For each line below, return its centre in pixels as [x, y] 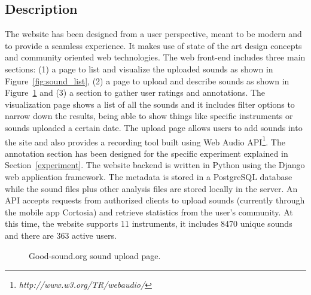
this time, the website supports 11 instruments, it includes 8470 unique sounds [149, 223]
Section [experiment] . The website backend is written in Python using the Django [155, 165]
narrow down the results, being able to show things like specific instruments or [149, 116]
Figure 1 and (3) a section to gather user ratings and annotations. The [135, 92]
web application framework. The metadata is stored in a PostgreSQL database [149, 176]
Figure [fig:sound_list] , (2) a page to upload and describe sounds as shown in [147, 80]
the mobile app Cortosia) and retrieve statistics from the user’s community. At [149, 212]
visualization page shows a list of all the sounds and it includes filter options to [150, 104]
